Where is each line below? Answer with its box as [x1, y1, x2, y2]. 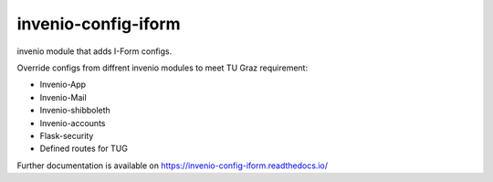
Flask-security [39, 130, 94, 141]
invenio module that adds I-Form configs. [16, 46, 173, 57]
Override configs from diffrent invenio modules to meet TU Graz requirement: [16, 62, 309, 73]
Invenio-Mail [39, 91, 87, 102]
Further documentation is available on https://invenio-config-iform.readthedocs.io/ [16, 160, 329, 171]
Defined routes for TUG [39, 143, 128, 155]
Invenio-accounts [39, 117, 106, 128]
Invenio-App [39, 79, 87, 91]
